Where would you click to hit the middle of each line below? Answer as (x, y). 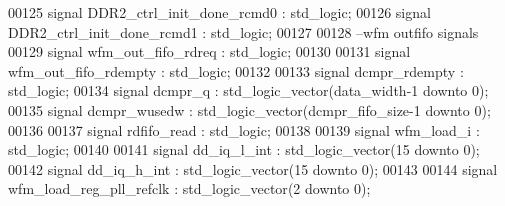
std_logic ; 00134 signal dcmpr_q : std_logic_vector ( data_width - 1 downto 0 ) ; (248, 90)
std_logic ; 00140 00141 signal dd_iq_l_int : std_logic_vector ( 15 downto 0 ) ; (244, 149)
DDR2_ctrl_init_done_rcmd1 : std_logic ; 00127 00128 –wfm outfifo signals (243, 31)
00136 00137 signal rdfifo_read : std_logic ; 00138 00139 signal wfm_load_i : (244, 129)
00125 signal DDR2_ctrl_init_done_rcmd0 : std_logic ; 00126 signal (219, 12)
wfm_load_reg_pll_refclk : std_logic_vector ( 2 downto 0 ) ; (189, 188)
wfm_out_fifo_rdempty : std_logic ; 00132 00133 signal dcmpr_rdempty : (236, 70)
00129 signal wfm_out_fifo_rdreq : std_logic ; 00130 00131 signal (209, 51)
